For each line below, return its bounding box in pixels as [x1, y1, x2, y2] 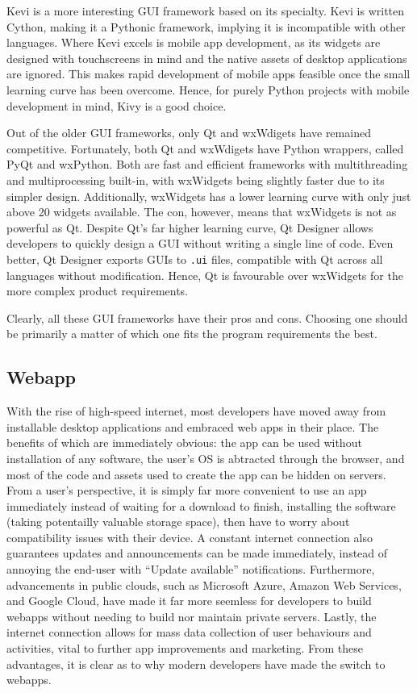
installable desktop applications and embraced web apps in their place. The [6, 418, 379, 435]
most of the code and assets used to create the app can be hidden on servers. [6, 465, 386, 482]
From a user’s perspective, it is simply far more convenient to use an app [6, 482, 367, 499]
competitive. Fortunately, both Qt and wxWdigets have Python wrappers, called [6, 140, 404, 157]
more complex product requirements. [6, 282, 189, 299]
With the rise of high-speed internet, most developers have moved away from [6, 403, 386, 420]
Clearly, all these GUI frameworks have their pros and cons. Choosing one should [6, 309, 408, 326]
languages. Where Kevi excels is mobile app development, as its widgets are [6, 34, 381, 51]
